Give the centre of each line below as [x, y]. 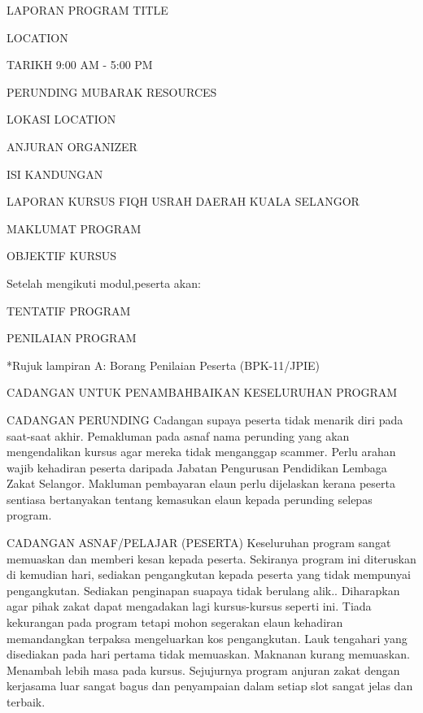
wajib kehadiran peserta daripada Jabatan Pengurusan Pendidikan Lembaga [197, 467]
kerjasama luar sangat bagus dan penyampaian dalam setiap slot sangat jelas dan [210, 686]
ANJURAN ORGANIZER [72, 146]
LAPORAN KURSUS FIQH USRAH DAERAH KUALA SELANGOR [183, 201]
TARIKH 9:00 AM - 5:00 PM [80, 65]
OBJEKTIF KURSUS [62, 256]
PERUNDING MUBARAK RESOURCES [112, 91]
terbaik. [26, 702]
